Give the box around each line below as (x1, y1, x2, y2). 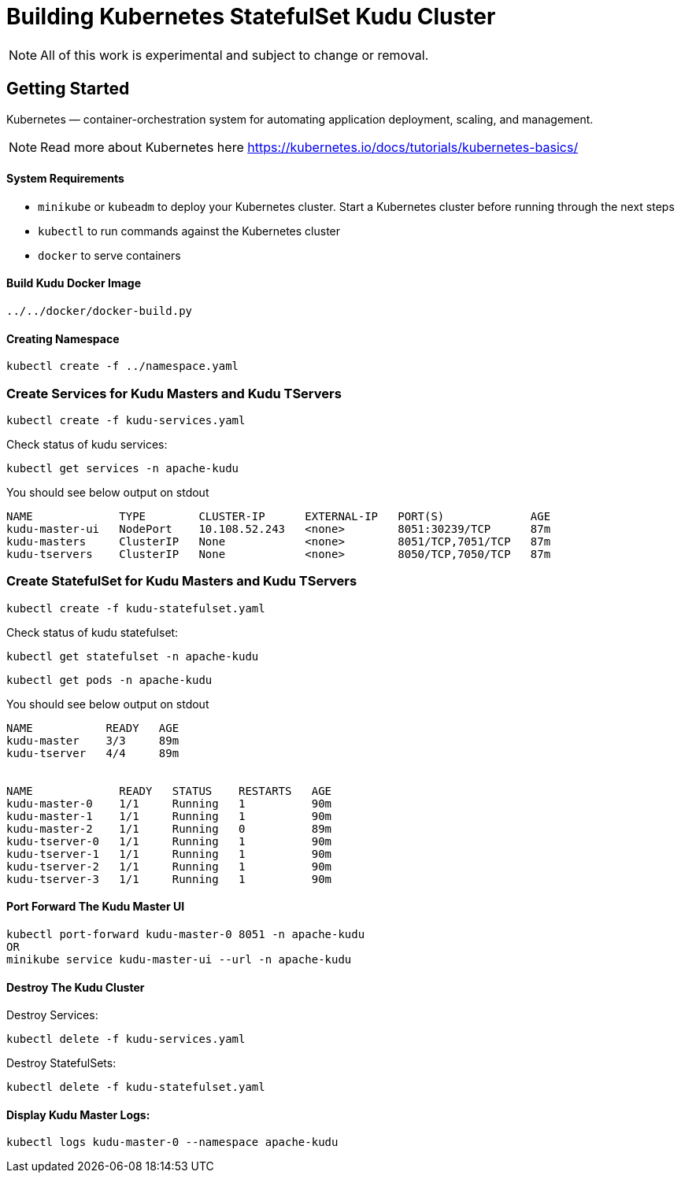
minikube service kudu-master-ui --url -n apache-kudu (6, 952, 352, 966)
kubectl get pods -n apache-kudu (6, 673, 213, 686)
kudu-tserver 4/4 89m (6, 746, 180, 760)
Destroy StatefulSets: (6, 1056, 117, 1070)
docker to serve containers (38, 248, 181, 262)
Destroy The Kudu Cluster (6, 980, 145, 994)
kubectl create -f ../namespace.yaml (6, 360, 239, 373)
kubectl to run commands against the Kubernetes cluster (38, 224, 341, 238)
